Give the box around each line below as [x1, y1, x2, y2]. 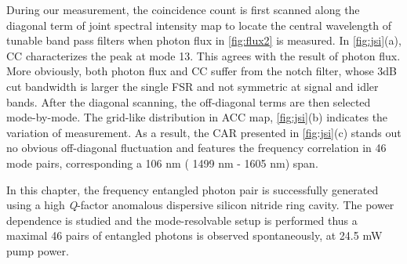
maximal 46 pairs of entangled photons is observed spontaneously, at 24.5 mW [6, 227, 383, 244]
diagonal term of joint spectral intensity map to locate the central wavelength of [6, 16, 392, 33]
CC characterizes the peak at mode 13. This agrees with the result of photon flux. [6, 47, 401, 63]
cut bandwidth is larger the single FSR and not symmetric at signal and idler [6, 78, 379, 94]
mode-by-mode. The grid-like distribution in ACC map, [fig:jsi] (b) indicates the [6, 109, 388, 125]
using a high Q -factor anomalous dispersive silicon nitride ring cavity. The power [6, 197, 394, 213]
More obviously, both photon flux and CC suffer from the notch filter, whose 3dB [6, 63, 398, 79]
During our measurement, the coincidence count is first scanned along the [6, 2, 360, 17]
